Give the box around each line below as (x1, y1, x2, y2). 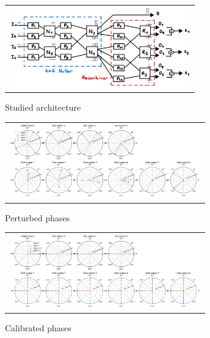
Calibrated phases (5, 321, 72, 334)
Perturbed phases (5, 211, 70, 224)
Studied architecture (5, 101, 81, 114)
